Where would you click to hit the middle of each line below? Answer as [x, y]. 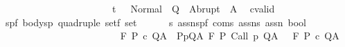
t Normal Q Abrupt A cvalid [193, 8]
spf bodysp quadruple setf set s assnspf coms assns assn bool [156, 22]
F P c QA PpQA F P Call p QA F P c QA [230, 36]
